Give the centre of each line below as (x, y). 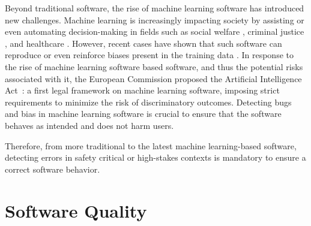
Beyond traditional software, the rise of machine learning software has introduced (155, 8)
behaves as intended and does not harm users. (89, 125)
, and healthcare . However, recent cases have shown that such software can (143, 43)
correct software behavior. (53, 169)
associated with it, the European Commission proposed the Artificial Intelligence (153, 78)
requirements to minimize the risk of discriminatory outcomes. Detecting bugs (148, 102)
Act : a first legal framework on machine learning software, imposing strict (142, 90)
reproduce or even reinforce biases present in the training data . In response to (149, 55)
